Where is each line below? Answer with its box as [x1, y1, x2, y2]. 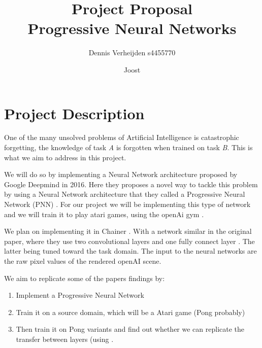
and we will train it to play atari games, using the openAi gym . [4, 208, 204, 219]
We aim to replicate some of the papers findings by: [4, 272, 165, 283]
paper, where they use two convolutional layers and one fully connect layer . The [4, 235, 255, 246]
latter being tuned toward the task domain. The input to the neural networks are [4, 246, 257, 256]
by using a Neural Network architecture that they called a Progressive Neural [4, 189, 245, 199]
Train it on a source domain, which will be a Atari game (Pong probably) [16, 306, 245, 317]
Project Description [4, 102, 145, 123]
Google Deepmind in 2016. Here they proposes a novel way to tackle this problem [4, 179, 258, 189]
